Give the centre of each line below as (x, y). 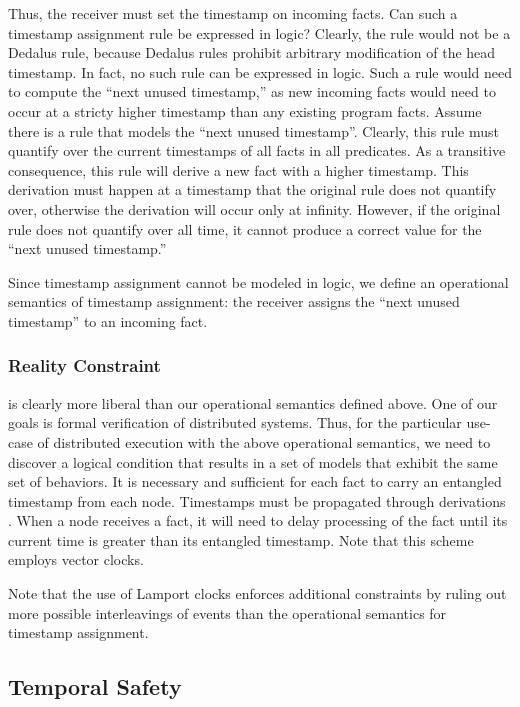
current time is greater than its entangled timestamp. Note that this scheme (241, 539)
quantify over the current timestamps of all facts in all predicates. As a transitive (257, 150)
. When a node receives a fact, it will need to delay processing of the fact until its (258, 520)
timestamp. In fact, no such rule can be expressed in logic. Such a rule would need (260, 71)
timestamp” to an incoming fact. (108, 320)
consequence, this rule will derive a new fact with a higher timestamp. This (238, 169)
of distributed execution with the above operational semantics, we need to (264, 441)
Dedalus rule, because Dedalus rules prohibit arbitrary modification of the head (252, 52)
